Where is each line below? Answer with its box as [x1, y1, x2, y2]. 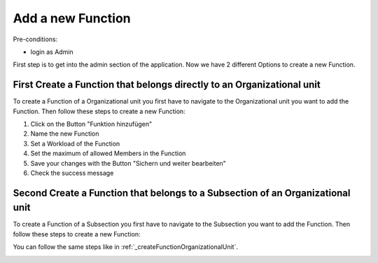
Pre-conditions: [13, 35, 58, 43]
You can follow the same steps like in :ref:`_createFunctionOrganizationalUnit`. [13, 243, 238, 251]
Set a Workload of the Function [30, 139, 120, 148]
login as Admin [30, 48, 73, 56]
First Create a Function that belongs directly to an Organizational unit [13, 79, 321, 91]
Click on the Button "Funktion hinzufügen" [30, 120, 153, 129]
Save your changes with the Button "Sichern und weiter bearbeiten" [30, 159, 227, 167]
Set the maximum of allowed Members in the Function [30, 149, 186, 157]
